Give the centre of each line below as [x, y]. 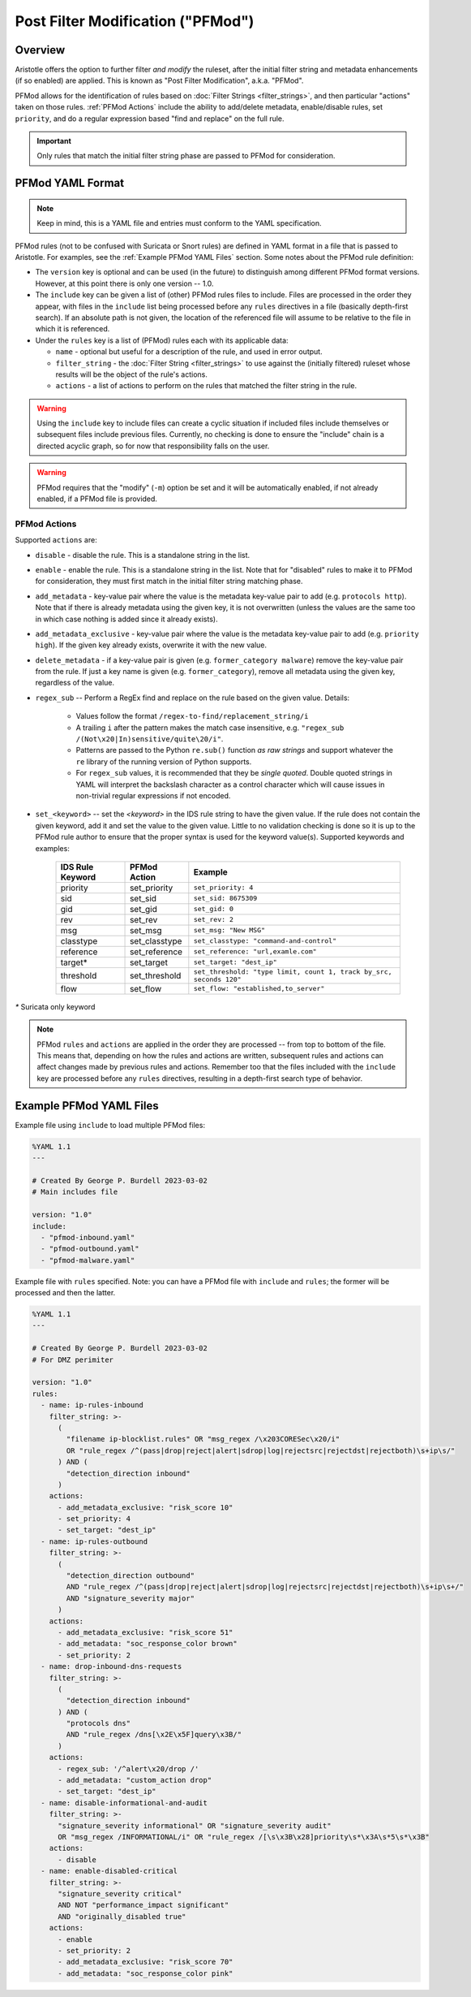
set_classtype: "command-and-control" [265, 941]
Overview [40, 50]
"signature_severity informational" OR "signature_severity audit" [195, 1826]
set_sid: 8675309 [225, 899]
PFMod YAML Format [70, 183]
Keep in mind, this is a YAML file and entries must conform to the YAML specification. [179, 223]
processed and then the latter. [65, 1293]
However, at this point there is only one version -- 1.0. [124, 283]
